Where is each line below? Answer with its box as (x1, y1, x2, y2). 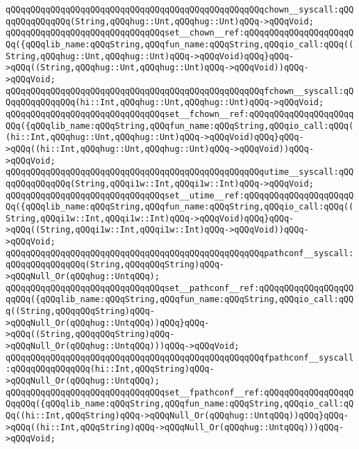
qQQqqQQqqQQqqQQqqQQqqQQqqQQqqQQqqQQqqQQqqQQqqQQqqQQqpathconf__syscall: (6, 248, 354, 258)
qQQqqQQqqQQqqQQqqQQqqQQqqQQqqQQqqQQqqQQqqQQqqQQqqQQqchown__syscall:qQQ (6, 5, 354, 15)
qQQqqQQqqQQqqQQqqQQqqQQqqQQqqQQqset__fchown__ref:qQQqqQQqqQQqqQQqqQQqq (6, 109, 354, 119)
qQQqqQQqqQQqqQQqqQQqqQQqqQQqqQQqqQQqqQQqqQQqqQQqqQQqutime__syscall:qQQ (6, 167, 354, 178)
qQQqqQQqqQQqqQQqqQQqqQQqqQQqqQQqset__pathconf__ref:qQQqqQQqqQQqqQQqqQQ (6, 283, 354, 293)
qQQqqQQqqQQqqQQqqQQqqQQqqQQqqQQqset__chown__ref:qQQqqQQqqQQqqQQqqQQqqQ (6, 28, 354, 38)
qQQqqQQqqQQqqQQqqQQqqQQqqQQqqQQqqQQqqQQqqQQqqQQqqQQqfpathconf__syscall (6, 352, 354, 363)
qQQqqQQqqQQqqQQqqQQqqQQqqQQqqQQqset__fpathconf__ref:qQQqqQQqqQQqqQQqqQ (6, 387, 354, 397)
